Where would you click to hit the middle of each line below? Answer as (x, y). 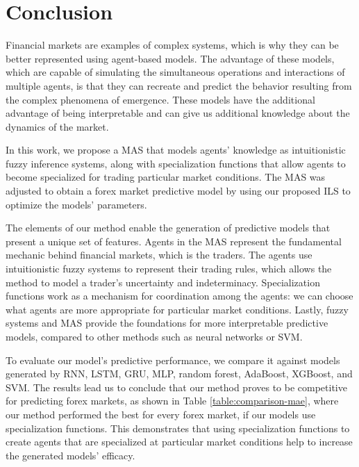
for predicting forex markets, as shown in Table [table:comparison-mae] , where (172, 401)
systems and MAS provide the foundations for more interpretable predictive (167, 323)
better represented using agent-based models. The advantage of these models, (170, 58)
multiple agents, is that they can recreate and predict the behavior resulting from (179, 85)
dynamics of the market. (57, 126)
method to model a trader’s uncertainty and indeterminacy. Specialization (163, 282)
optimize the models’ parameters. (76, 204)
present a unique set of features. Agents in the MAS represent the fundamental (174, 241)
